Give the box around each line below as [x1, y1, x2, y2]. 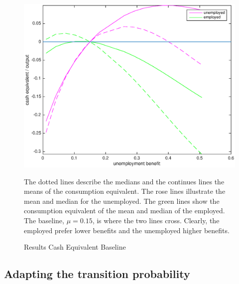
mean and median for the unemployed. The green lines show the [24, 195, 220, 206]
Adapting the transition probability [4, 266, 190, 282]
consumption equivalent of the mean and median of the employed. [24, 205, 225, 216]
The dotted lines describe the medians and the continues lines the [24, 176, 225, 186]
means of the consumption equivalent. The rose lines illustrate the [24, 186, 226, 196]
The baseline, [24, 215, 64, 225]
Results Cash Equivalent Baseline [24, 242, 126, 252]
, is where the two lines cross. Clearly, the [92, 215, 220, 225]
